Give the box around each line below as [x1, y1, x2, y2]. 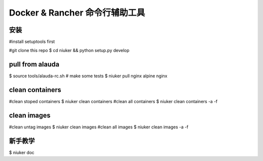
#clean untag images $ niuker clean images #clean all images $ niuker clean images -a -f [9, 124, 188, 130]
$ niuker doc [9, 150, 35, 156]
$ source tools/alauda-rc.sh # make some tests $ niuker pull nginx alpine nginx [9, 73, 168, 79]
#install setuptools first [9, 39, 55, 45]
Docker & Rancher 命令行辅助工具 [9, 7, 146, 18]
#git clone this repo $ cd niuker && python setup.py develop [9, 48, 130, 54]
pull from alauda [9, 60, 59, 69]
